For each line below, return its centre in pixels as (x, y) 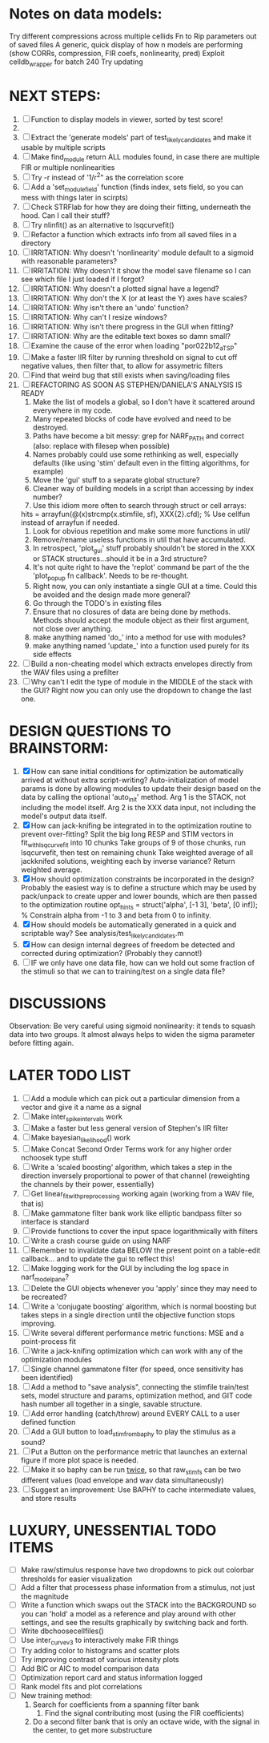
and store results (48, 1498)
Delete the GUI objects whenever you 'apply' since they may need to (144, 1289)
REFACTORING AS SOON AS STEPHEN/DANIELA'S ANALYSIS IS (137, 385)
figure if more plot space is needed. (80, 1460)
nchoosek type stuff (54, 1157)
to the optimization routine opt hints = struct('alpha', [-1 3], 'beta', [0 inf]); (139, 906)
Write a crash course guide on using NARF (101, 1241)
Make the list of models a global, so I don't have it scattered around (144, 401)
